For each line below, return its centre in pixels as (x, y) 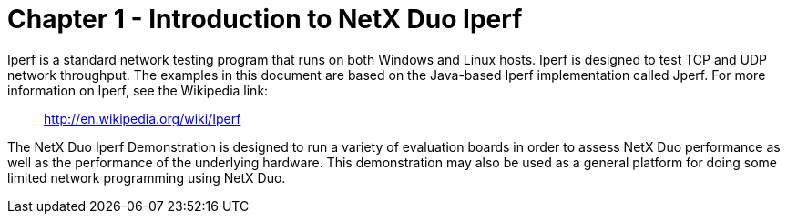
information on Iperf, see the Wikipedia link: (138, 90)
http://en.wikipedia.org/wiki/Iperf (143, 118)
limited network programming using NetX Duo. (147, 177)
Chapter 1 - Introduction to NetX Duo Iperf (265, 19)
